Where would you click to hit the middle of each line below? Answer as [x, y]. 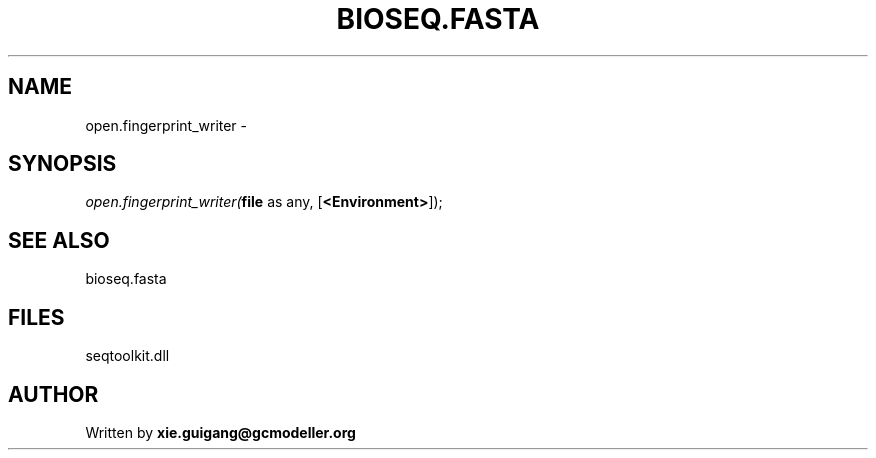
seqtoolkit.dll [127, 356]
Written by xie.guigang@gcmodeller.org [220, 432]
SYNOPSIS [62, 164]
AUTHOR [53, 394]
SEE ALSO [59, 240]
